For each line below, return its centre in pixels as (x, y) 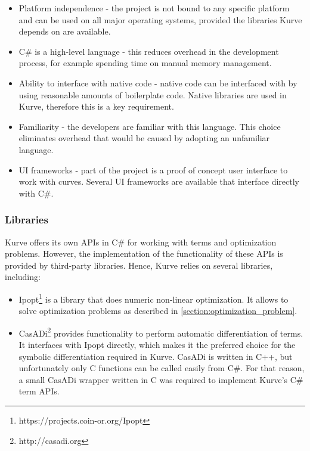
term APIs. (39, 391)
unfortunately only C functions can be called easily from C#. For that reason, (162, 368)
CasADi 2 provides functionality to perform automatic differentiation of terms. (161, 332)
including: (23, 277)
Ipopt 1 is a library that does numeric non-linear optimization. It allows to (154, 298)
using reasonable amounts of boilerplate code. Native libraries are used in (153, 94)
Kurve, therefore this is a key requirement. (96, 106)
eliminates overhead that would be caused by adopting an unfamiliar (144, 138)
